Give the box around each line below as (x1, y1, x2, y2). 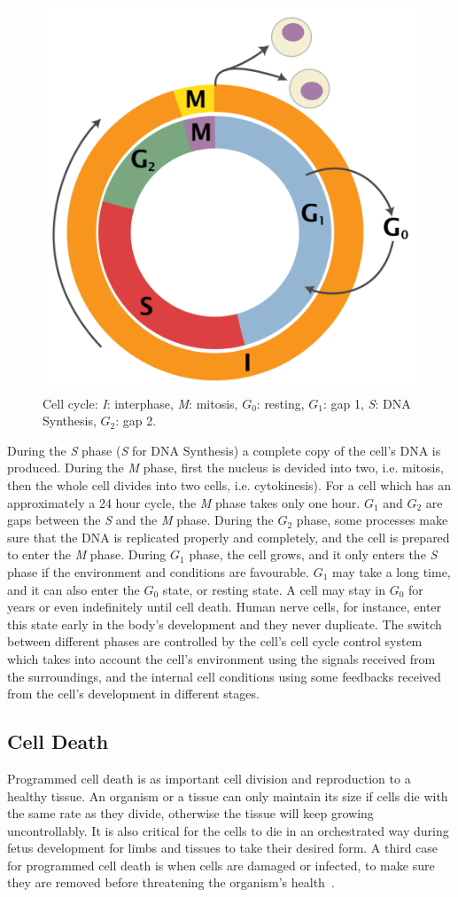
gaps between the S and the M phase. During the (7, 511, 274, 529)
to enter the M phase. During (7, 545, 167, 564)
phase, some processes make (296, 511, 448, 529)
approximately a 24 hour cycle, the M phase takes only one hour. (7, 493, 361, 511)
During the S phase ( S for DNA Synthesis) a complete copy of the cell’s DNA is (7, 441, 441, 459)
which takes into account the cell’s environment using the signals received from (7, 649, 436, 667)
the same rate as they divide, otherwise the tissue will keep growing (7, 804, 374, 823)
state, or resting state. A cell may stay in (162, 580, 386, 598)
